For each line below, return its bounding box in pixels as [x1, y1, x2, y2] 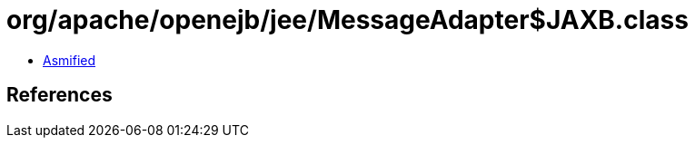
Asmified [43, 52, 96, 68]
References [6, 83, 113, 107]
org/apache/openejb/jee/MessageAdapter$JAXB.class [6, 5, 689, 35]
